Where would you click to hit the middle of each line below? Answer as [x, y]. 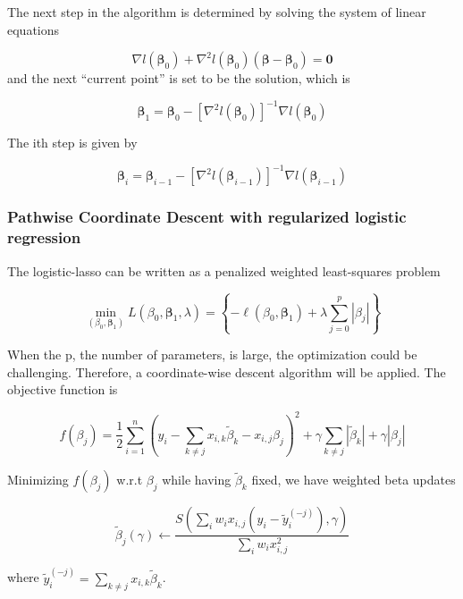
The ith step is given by [72, 143]
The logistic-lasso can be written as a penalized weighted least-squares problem [224, 270]
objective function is [63, 389]
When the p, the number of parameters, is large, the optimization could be [212, 354]
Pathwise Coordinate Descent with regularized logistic [207, 217]
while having [197, 480]
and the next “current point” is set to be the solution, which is [179, 78]
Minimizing [38, 480]
